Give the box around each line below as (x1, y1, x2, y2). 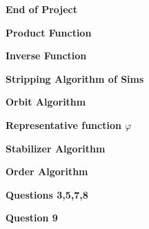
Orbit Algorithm (6, 94, 86, 109)
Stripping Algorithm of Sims (6, 71, 144, 86)
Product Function (6, 25, 92, 39)
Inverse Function (6, 48, 87, 63)
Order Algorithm (6, 164, 88, 179)
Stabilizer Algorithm (6, 141, 106, 155)
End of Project (6, 2, 78, 16)
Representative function (6, 117, 121, 132)
